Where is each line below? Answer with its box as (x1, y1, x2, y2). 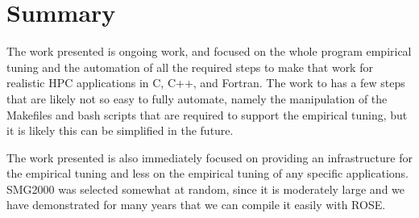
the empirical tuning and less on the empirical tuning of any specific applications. (6, 165, 409, 182)
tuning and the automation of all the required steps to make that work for (6, 58, 373, 75)
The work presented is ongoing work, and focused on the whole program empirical (6, 43, 412, 60)
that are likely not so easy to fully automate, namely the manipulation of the (6, 90, 388, 107)
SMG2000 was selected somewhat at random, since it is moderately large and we (6, 180, 405, 197)
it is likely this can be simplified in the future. (6, 122, 234, 139)
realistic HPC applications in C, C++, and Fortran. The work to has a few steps (6, 74, 405, 91)
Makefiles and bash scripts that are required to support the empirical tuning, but (6, 106, 408, 123)
